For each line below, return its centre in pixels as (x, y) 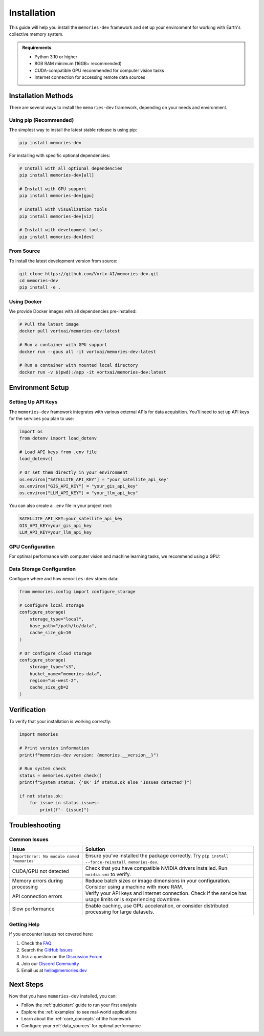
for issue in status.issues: (65, 803)
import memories (39, 734)
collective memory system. (36, 34)
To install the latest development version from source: (63, 261)
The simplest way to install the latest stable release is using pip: (73, 130)
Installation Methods (41, 96)
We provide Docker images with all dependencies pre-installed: (73, 311)
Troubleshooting (35, 826)
